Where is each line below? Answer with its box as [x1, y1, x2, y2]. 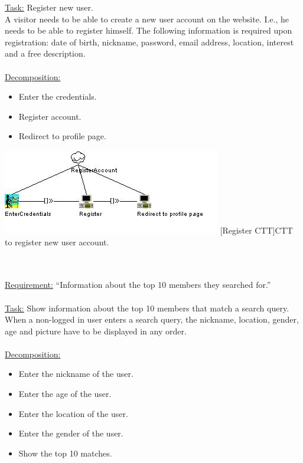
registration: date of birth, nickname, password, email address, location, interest [5, 35, 294, 48]
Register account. [18, 110, 82, 122]
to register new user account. [5, 235, 109, 248]
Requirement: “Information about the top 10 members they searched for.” [5, 278, 271, 291]
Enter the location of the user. [18, 407, 128, 419]
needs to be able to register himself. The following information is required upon [5, 24, 292, 37]
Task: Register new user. [5, 1, 93, 13]
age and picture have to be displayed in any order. [5, 324, 187, 337]
